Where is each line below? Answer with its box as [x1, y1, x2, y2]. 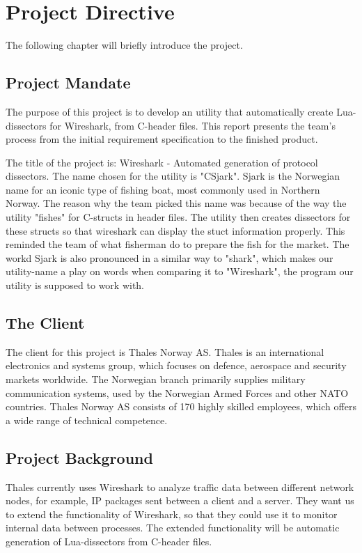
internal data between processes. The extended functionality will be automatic [6, 520, 340, 535]
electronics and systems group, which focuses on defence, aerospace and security [6, 358, 347, 373]
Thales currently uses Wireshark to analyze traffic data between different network [6, 479, 354, 494]
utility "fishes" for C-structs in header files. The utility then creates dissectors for [6, 210, 351, 224]
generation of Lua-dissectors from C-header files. [6, 533, 212, 548]
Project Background [6, 446, 153, 468]
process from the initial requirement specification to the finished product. [6, 132, 318, 146]
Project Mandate [6, 72, 131, 93]
